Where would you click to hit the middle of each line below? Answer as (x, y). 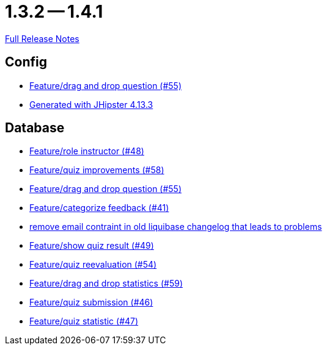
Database (35, 128)
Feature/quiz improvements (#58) (97, 170)
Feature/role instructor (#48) (87, 151)
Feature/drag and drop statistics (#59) (106, 284)
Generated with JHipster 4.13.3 (91, 104)
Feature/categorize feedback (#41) (99, 208)
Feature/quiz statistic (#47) (84, 321)
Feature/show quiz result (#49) (92, 246)
